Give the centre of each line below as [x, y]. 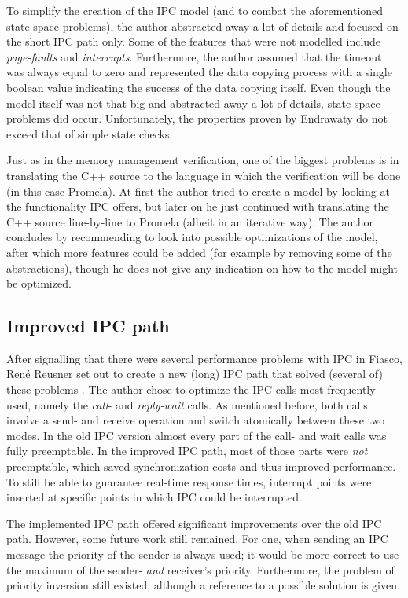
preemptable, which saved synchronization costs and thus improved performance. [201, 466]
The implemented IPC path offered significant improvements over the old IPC [194, 523]
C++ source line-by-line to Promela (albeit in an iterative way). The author [190, 221]
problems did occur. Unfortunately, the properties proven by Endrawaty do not [197, 118]
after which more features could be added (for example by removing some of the [199, 252]
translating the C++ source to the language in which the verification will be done [204, 175]
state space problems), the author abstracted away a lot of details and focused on [202, 26]
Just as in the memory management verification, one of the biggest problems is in [203, 160]
